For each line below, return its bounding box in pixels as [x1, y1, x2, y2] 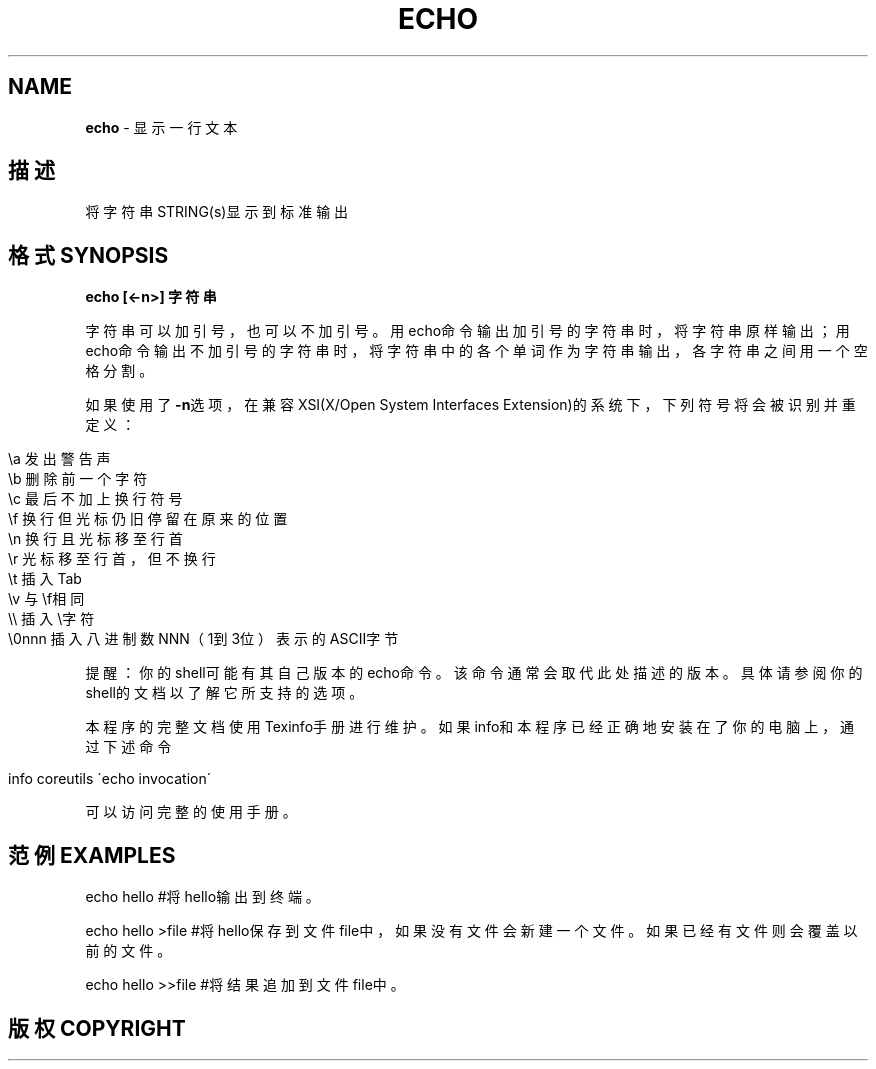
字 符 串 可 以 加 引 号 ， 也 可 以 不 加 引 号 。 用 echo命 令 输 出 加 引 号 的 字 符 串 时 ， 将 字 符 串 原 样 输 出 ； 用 [85, 322, 850, 340]
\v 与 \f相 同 [8, 590, 85, 608]
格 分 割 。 [85, 362, 154, 380]
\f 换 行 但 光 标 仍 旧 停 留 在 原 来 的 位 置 [8, 510, 288, 528]
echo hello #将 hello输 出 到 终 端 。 [85, 888, 320, 906]
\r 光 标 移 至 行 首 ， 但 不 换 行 [8, 550, 216, 568]
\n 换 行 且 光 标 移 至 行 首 [8, 530, 183, 548]
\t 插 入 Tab [8, 570, 82, 588]
